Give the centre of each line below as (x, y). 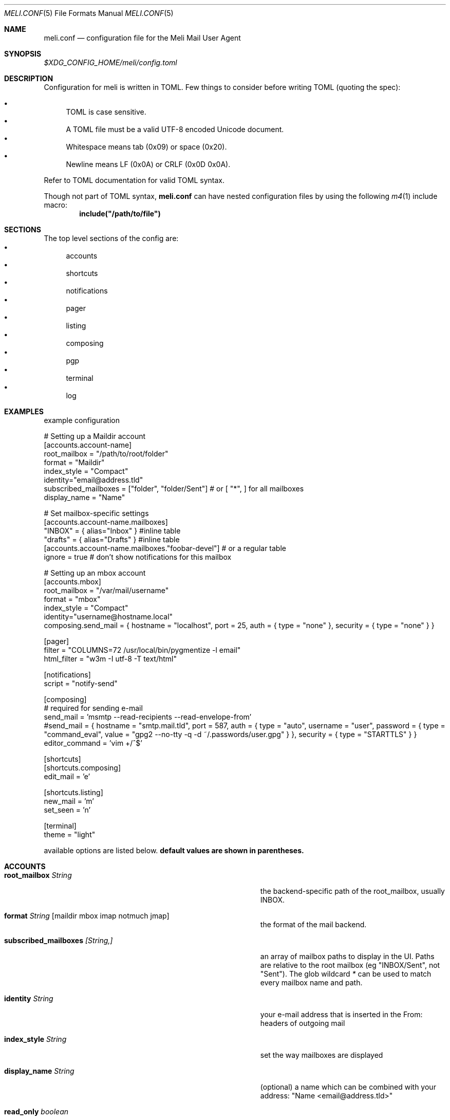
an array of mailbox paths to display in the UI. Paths (347, 956)
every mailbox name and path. (311, 983)
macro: (55, 205)
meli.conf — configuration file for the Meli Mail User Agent (142, 38)
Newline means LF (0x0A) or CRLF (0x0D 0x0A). (148, 164)
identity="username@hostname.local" (108, 617)
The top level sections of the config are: (111, 238)
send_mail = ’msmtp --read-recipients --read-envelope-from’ (148, 717)
